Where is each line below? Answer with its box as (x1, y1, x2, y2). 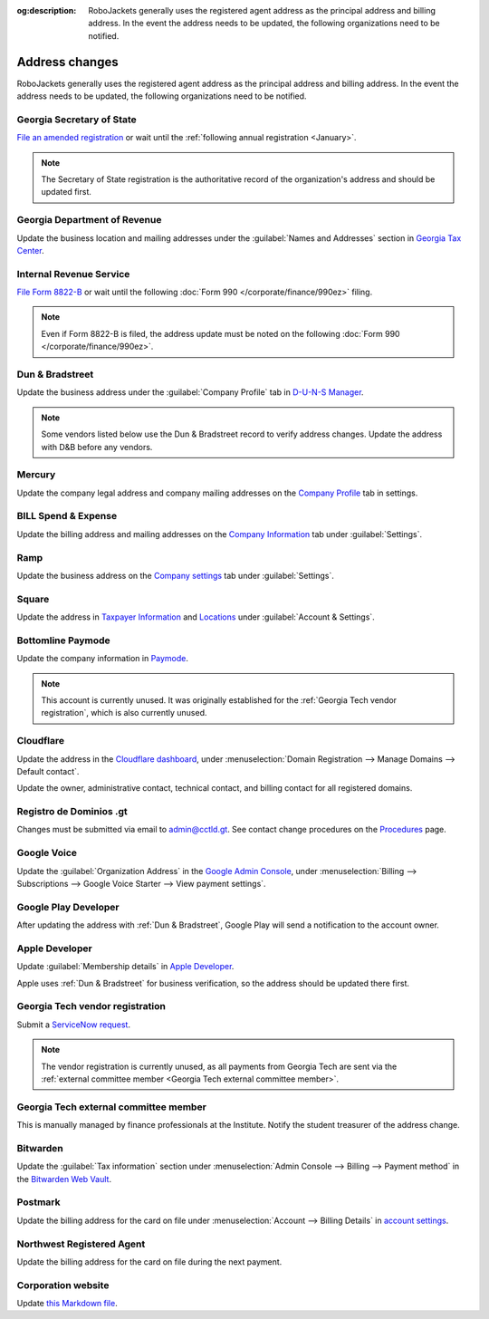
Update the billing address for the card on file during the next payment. (16, 1256, 283, 1267)
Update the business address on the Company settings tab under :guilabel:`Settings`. (16, 570, 335, 581)
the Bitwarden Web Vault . (16, 1173, 112, 1184)
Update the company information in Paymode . (16, 653, 189, 664)
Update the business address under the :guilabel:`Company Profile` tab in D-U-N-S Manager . (16, 387, 364, 398)
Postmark (16, 1196, 61, 1208)
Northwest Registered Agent (16, 1237, 146, 1250)
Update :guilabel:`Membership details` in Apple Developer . (16, 961, 235, 972)
